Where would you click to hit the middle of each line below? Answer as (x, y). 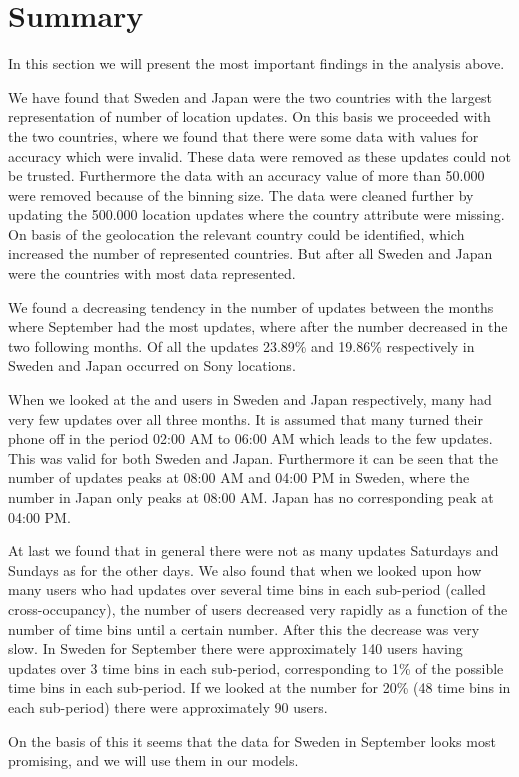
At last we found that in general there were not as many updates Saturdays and (253, 550)
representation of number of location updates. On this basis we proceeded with (249, 116)
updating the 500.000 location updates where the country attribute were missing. (256, 214)
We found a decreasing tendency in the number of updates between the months (251, 306)
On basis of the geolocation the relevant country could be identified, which (236, 233)
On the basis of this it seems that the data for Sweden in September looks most (252, 740)
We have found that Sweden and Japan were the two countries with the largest (250, 96)
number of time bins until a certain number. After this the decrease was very (244, 628)
